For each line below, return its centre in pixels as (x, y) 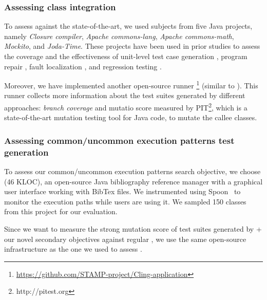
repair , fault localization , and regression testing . (83, 66)
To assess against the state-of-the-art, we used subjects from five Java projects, (128, 26)
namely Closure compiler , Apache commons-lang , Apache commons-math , (119, 36)
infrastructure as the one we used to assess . (73, 249)
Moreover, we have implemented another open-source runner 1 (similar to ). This (131, 85)
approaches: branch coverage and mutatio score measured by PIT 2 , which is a (126, 107)
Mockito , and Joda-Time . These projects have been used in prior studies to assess (132, 46)
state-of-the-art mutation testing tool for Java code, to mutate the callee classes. (131, 117)
